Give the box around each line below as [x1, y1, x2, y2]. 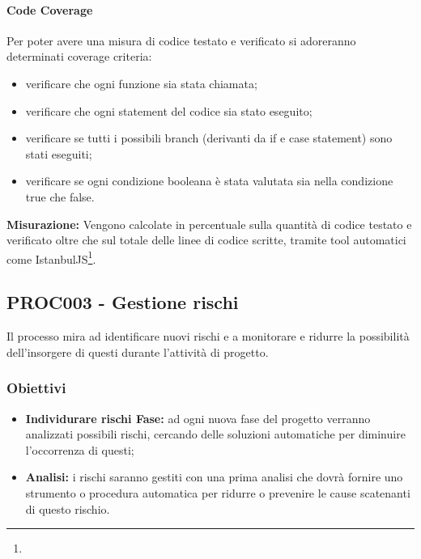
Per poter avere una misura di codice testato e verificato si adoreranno [6, 32, 356, 49]
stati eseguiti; [25, 145, 92, 162]
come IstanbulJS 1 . [6, 248, 96, 267]
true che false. [25, 188, 95, 205]
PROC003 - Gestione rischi [6, 290, 239, 315]
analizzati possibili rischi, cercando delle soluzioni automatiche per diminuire [25, 426, 406, 443]
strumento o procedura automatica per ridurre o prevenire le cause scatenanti [25, 484, 410, 501]
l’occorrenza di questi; [25, 441, 134, 458]
